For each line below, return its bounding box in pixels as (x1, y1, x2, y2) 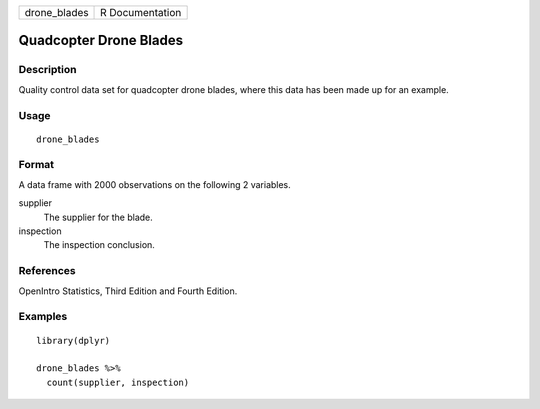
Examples (18, 310, 68, 324)
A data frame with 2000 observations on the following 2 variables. (18, 178, 292, 190)
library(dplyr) (36, 335, 111, 346)
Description (18, 63, 77, 77)
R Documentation (100, 6, 182, 19)
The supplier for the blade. (43, 211, 154, 223)
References (18, 264, 76, 278)
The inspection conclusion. (43, 239, 155, 251)
